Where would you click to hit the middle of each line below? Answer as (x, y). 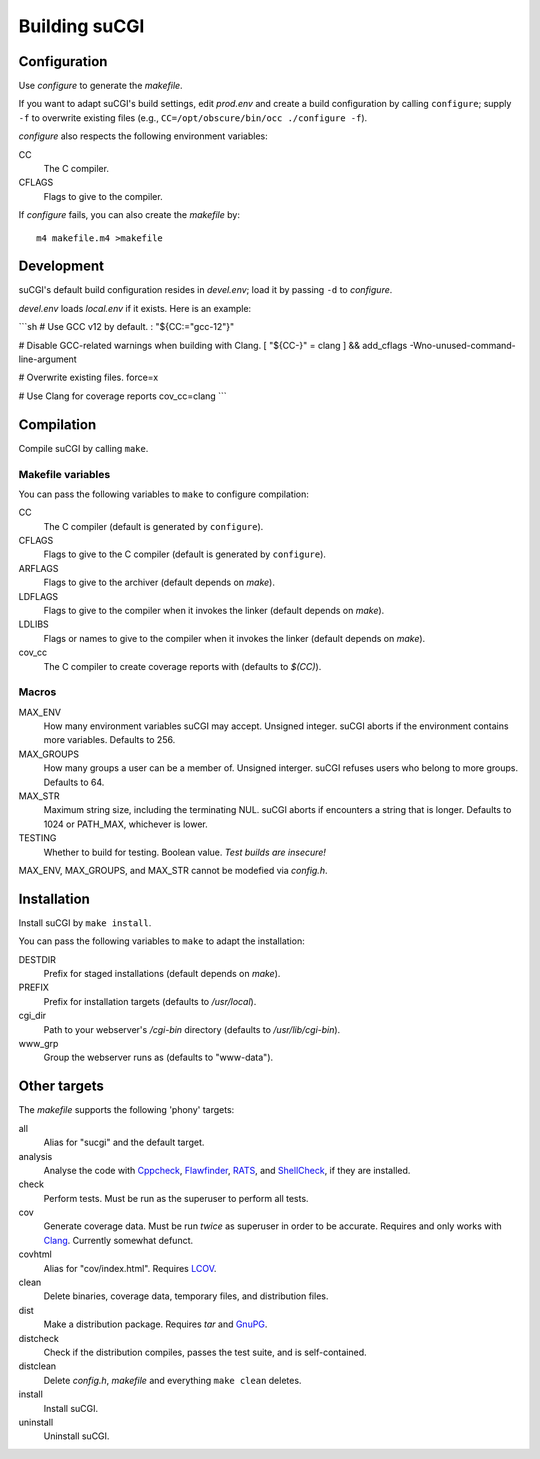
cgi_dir (32, 1016)
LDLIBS (33, 624)
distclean (37, 1366)
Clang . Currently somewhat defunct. (118, 1240)
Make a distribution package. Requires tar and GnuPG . (155, 1324)
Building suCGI (81, 26)
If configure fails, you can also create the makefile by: (129, 215)
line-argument (47, 359)
